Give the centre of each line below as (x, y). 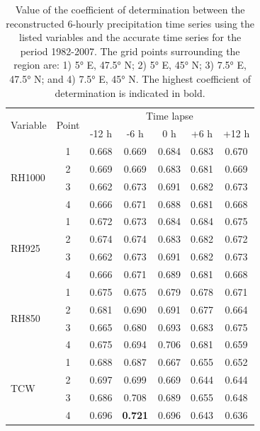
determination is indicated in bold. (130, 92)
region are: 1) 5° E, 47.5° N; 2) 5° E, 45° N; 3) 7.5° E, (130, 65)
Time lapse (169, 116)
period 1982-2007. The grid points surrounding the (130, 51)
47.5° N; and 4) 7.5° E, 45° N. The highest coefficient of (130, 78)
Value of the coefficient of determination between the (130, 9)
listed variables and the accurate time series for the (130, 37)
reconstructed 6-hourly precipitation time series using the (130, 23)
